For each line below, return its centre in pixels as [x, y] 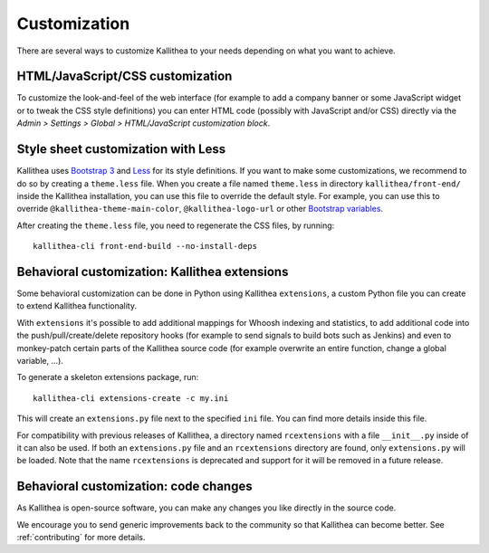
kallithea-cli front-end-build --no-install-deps [145, 246]
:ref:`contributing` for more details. [81, 537]
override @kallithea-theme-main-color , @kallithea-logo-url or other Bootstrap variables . [200, 209]
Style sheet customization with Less [121, 149]
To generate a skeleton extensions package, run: [108, 377]
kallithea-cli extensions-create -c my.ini [131, 398]
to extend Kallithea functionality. [77, 306]
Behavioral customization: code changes [134, 486]
